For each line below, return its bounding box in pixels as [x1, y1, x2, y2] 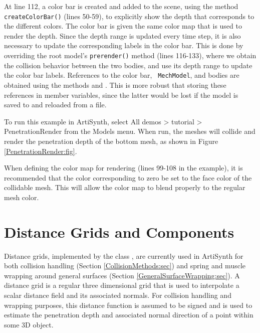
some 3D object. [4, 319, 54, 329]
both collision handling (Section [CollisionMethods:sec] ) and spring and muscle [4, 260, 246, 271]
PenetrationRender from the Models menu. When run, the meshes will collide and [4, 126, 255, 136]
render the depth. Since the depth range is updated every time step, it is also [4, 30, 241, 41]
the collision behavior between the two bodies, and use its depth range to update [4, 60, 252, 70]
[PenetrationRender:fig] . [4, 145, 77, 156]
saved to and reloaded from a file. [4, 99, 107, 110]
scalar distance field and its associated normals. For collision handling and [4, 289, 231, 300]
